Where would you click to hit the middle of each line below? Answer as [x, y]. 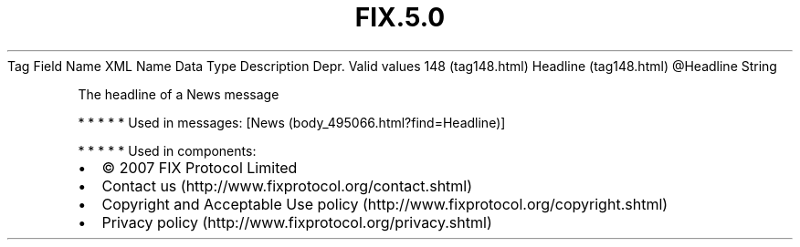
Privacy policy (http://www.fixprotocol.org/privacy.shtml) [297, 222]
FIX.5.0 [400, 17]
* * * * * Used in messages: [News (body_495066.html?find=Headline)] [292, 122]
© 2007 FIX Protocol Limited [200, 167]
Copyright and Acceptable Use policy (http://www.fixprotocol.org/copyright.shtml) [385, 204]
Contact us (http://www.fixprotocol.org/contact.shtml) [287, 185]
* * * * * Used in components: [167, 150]
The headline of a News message [179, 94]
